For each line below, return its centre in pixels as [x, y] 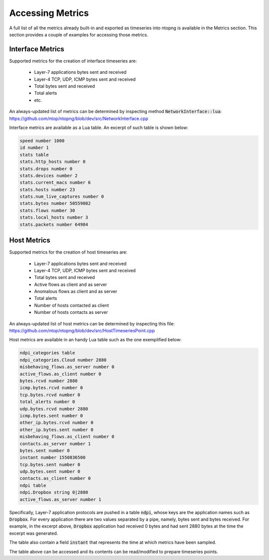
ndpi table [33, 485]
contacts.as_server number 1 [55, 444]
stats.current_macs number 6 [55, 183]
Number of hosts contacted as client [71, 305]
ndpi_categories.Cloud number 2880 [63, 360]
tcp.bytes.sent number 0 [50, 464]
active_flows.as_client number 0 [61, 374]
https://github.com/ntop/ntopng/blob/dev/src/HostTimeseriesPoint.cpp [82, 331]
